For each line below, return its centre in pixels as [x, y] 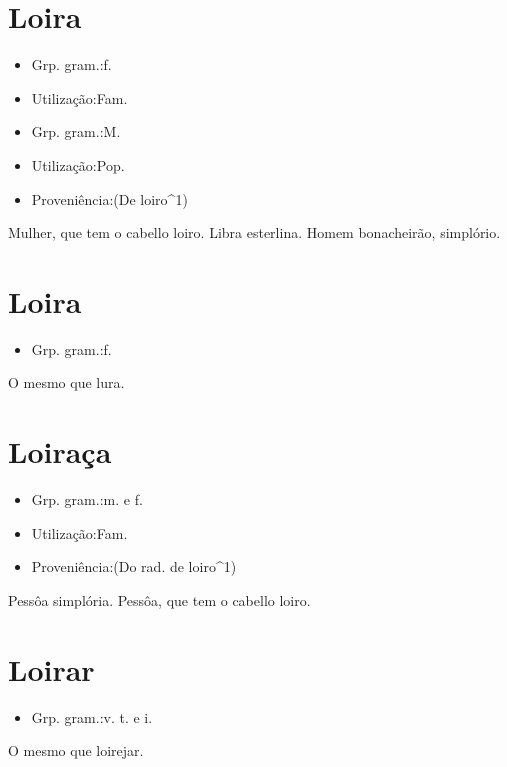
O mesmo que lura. [66, 382]
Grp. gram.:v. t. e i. [92, 716]
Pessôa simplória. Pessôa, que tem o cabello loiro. [159, 599]
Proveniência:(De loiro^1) [109, 198]
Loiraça [60, 451]
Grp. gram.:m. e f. [87, 499]
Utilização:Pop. [78, 164]
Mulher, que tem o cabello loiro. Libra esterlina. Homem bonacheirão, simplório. [254, 232]
